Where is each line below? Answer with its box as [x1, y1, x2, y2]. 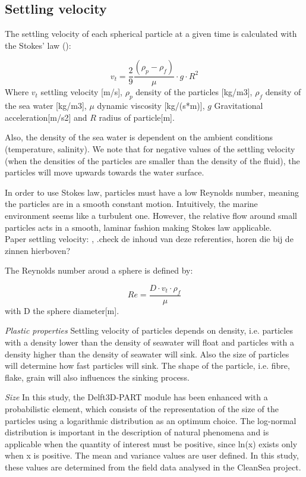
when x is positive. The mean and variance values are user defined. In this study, [5, 449, 299, 462]
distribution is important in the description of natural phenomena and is [5, 426, 269, 438]
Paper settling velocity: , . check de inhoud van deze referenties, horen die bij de [5, 233, 294, 245]
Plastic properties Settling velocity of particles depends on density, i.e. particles [5, 324, 293, 337]
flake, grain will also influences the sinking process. [5, 371, 190, 383]
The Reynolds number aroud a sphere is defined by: [5, 264, 193, 277]
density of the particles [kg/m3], [135, 86, 253, 98]
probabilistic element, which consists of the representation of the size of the [5, 402, 279, 415]
